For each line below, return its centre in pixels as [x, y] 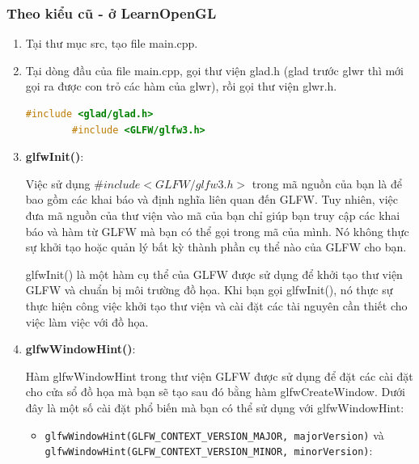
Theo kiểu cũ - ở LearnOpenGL [112, 13]
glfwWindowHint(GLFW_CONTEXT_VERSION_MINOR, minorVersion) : [209, 451]
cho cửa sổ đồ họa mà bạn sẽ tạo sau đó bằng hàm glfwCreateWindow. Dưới [215, 392]
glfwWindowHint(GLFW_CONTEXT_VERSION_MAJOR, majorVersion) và [214, 434]
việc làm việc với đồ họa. [87, 321]
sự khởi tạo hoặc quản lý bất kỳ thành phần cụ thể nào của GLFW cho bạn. [216, 247]
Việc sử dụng [58, 183]
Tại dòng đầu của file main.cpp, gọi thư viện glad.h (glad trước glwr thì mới [214, 70]
